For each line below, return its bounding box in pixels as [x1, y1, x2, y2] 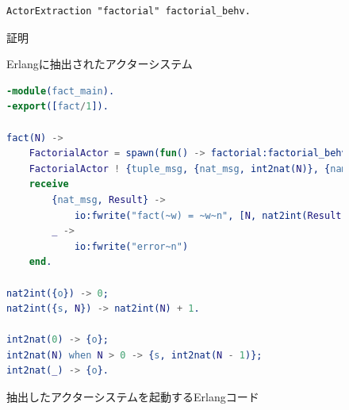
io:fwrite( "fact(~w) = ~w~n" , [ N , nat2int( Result [74, 209, 342, 221]
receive [29, 178, 69, 190]
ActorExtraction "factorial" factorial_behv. [6, 6, 251, 17]
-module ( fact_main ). [6, 85, 115, 97]
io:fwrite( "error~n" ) [74, 240, 189, 252]
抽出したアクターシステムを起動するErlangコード [6, 389, 259, 405]
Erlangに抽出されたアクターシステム [6, 56, 193, 72]
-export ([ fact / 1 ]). [6, 101, 109, 113]
